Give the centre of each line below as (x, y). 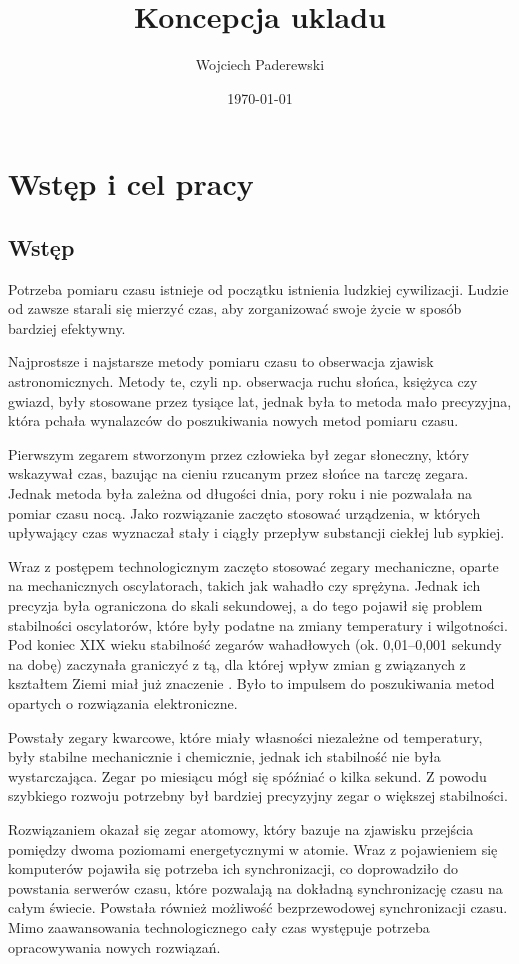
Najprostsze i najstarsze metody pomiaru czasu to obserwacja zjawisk (221, 361)
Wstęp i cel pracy (131, 183)
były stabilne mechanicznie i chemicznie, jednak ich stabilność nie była (224, 756)
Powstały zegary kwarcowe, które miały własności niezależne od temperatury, (245, 736)
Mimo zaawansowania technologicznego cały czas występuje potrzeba (219, 926)
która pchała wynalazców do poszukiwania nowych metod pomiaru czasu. (233, 420)
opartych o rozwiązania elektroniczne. (123, 702)
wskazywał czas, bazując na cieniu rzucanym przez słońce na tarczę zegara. (238, 473)
